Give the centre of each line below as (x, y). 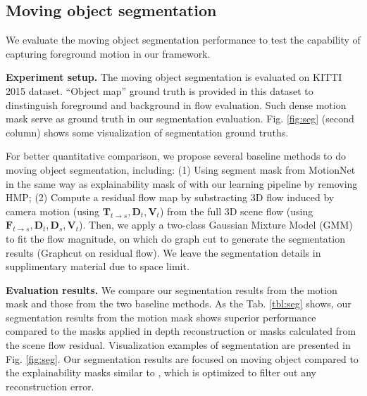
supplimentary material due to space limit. (98, 266)
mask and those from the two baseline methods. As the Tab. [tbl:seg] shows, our (179, 304)
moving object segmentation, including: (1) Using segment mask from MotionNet (181, 169)
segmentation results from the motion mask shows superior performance (161, 317)
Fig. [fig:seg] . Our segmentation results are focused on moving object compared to (182, 358)
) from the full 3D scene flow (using (236, 211)
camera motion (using (53, 211)
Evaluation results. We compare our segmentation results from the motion (172, 289)
